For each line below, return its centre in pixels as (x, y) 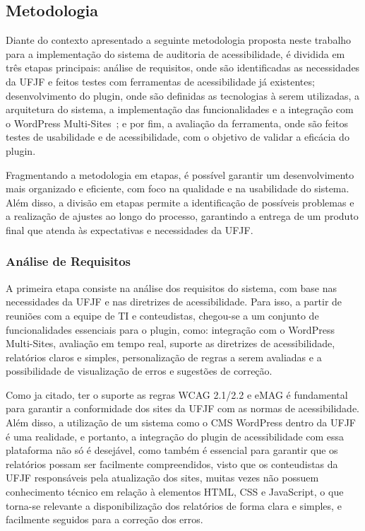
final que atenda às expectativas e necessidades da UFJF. (130, 229)
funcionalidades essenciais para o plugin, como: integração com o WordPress (170, 329)
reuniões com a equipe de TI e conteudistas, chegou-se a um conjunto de (162, 315)
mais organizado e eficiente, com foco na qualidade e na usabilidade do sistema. (178, 188)
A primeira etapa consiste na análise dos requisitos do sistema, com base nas (172, 287)
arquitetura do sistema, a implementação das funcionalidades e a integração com (180, 109)
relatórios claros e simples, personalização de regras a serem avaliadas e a (164, 357)
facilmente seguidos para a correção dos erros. (104, 519)
